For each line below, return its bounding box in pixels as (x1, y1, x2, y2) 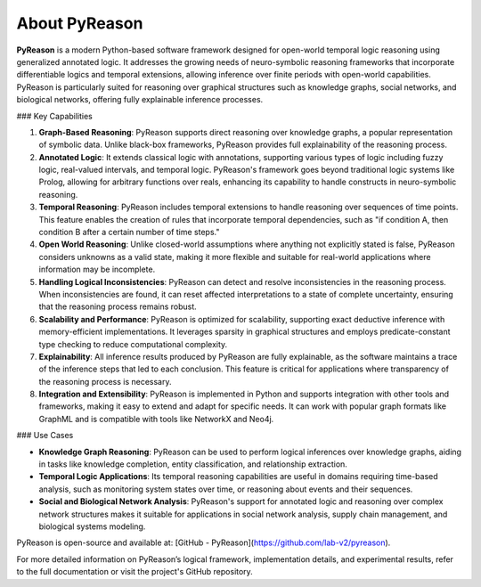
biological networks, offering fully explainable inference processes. (16, 94, 264, 105)
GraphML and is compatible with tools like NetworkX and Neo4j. (38, 413, 274, 424)
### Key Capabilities (16, 110, 94, 121)
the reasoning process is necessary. (38, 376, 173, 387)
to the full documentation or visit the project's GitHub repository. (16, 567, 253, 577)
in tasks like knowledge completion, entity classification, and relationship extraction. (38, 459, 347, 469)
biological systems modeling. (38, 521, 146, 532)
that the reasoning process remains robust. (38, 301, 198, 312)
